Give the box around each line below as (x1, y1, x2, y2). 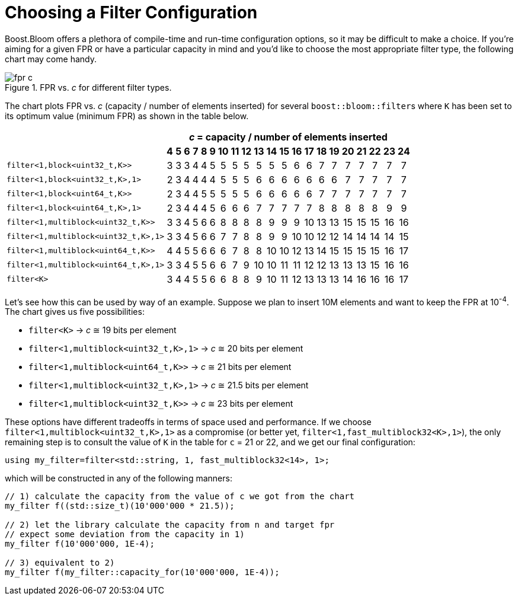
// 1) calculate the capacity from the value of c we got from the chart (5, 492, 355, 502)
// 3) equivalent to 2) (5, 558, 115, 568)
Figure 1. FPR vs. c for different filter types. (5, 82, 172, 92)
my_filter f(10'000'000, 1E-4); (5, 539, 155, 549)
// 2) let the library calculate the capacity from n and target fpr (5, 520, 335, 530)
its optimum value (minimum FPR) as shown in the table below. (5, 110, 249, 121)
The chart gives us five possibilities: (5, 307, 145, 317)
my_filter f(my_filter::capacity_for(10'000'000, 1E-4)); (5, 567, 280, 577)
